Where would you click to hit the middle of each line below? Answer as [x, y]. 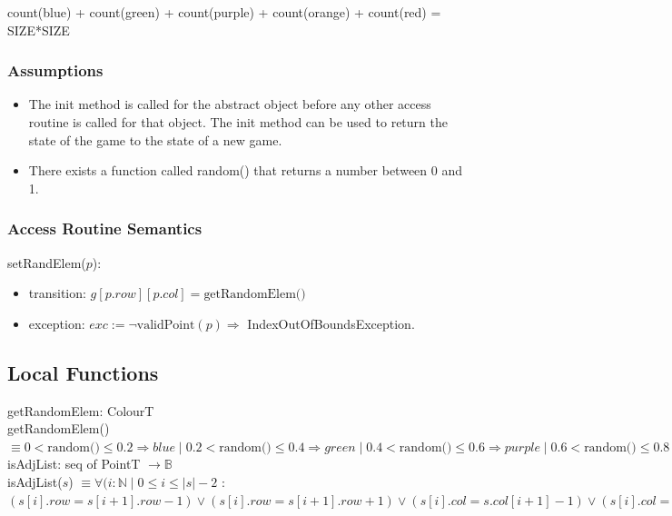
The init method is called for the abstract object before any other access [230, 104]
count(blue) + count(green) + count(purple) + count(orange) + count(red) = [224, 12]
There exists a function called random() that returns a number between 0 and [245, 170]
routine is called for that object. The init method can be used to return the [238, 122]
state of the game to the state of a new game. [155, 139]
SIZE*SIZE [39, 30]
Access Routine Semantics [105, 228]
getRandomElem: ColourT [81, 410]
